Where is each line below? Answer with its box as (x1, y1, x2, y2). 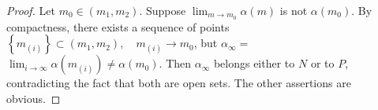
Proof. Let (6, 2, 55, 18)
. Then (159, 55, 192, 71)
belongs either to (213, 55, 295, 71)
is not (279, 2, 308, 18)
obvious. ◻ (6, 90, 61, 107)
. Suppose (139, 2, 186, 18)
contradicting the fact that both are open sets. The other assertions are (6, 75, 351, 91)
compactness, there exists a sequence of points (6, 18, 230, 35)
